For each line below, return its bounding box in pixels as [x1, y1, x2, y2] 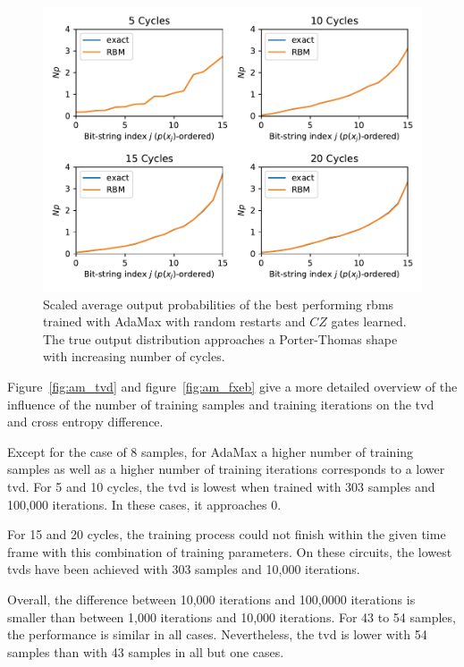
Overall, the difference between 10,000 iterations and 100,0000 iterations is [7, 589, 416, 608]
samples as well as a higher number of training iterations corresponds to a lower [7, 460, 445, 478]
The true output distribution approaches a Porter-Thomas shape [43, 329, 398, 348]
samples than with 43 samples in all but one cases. [7, 642, 284, 661]
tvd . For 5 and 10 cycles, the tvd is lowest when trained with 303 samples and [7, 477, 435, 495]
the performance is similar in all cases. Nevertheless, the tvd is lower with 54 [7, 625, 427, 644]
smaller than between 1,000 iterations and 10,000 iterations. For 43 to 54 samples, [7, 607, 456, 626]
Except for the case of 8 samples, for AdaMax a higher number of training [7, 442, 414, 460]
